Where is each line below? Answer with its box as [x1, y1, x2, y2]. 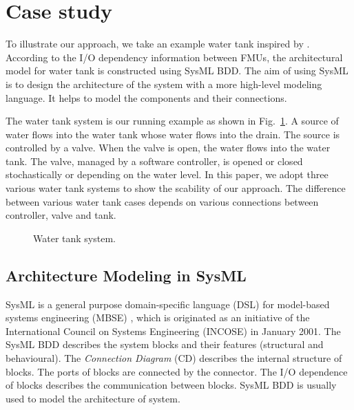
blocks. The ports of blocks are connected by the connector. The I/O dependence [6, 364, 348, 378]
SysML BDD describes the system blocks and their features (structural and [6, 337, 324, 352]
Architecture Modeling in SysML [6, 264, 247, 285]
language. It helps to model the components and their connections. [6, 90, 287, 105]
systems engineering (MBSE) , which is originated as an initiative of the [6, 310, 310, 325]
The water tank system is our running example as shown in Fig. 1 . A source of [6, 114, 339, 128]
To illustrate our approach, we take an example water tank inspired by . [6, 36, 310, 51]
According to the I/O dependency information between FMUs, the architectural [6, 50, 343, 64]
